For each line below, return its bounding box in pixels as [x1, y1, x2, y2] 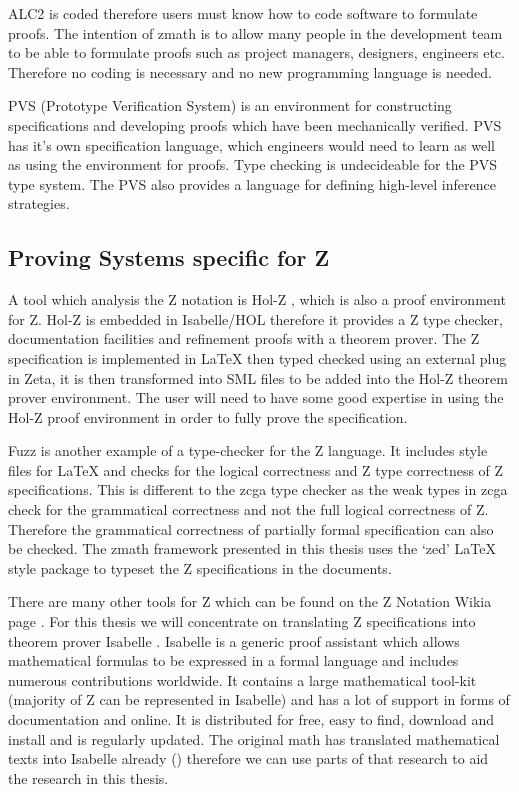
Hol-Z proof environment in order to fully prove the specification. [8, 406, 408, 427]
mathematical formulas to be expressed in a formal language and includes [8, 650, 459, 671]
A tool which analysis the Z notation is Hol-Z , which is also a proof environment [8, 289, 506, 310]
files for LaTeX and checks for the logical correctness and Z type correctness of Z [8, 459, 504, 480]
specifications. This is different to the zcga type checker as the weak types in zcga [8, 479, 508, 500]
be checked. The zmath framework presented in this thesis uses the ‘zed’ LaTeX [8, 538, 496, 559]
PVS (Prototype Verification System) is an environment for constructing [8, 95, 452, 116]
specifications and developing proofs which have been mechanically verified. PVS [8, 114, 502, 135]
